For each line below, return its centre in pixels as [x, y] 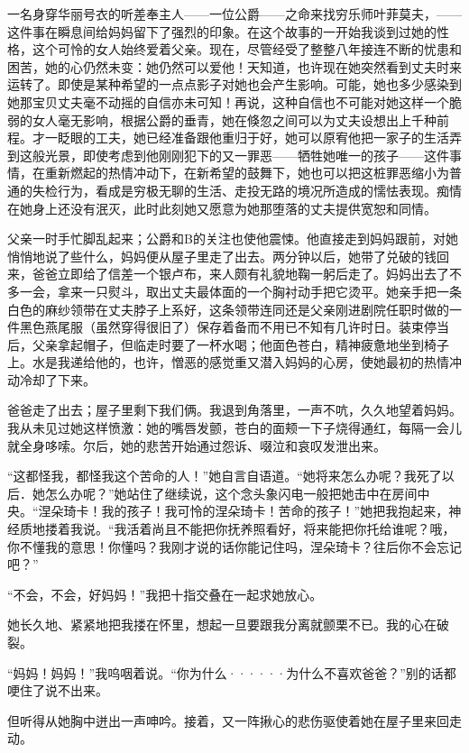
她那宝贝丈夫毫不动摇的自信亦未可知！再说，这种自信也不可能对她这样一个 [228, 101]
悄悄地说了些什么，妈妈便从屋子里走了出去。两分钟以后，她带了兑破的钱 [222, 256]
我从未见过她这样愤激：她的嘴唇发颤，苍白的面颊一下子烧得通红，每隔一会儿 [234, 428]
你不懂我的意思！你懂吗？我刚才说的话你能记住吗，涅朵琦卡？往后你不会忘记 [234, 546]
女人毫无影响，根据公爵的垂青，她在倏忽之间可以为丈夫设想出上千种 [234, 119]
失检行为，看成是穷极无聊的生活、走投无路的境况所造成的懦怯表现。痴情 [247, 190]
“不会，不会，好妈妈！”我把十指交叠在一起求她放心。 [165, 594]
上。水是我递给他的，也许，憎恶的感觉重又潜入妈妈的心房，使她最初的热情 [228, 362]
